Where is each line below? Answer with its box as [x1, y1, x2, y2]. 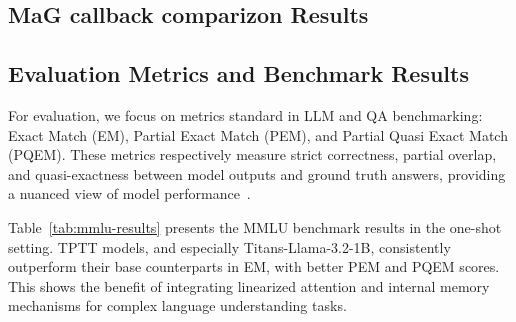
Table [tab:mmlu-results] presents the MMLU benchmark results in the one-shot [8, 216, 502, 237]
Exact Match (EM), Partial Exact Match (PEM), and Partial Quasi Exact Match [8, 124, 508, 145]
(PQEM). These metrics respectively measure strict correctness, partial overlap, [8, 144, 497, 165]
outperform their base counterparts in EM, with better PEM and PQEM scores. [8, 256, 500, 277]
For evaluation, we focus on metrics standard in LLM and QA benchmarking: [8, 104, 483, 125]
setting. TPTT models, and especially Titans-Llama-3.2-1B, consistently [8, 236, 451, 257]
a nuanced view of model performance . [8, 183, 251, 204]
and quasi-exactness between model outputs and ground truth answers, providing [8, 163, 506, 184]
